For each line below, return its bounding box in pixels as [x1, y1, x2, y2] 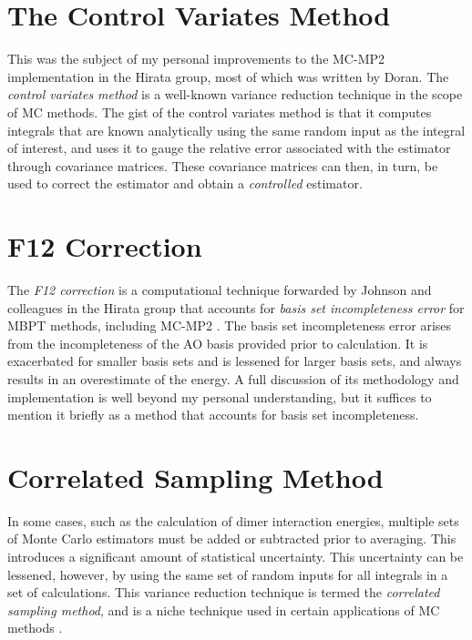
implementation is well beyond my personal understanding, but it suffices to [7, 387, 432, 406]
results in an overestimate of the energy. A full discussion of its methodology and [7, 369, 459, 388]
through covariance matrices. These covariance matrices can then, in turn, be [7, 156, 438, 175]
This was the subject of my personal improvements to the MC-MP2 [7, 49, 385, 68]
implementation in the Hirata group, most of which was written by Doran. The [7, 66, 449, 86]
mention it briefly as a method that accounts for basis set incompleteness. [7, 405, 419, 424]
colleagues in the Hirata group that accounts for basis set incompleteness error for [7, 298, 465, 317]
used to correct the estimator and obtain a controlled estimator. [7, 174, 363, 193]
